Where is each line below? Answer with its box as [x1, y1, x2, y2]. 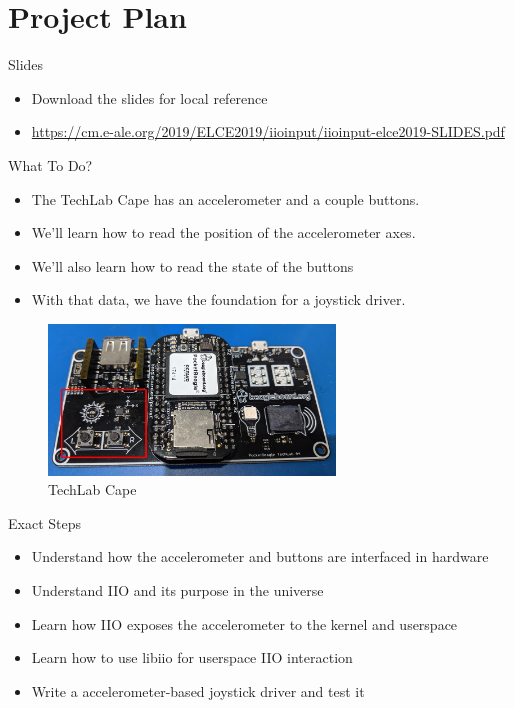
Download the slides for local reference [31, 87, 268, 108]
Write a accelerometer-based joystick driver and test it [31, 680, 365, 701]
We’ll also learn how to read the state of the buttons [31, 255, 354, 276]
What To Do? [8, 154, 93, 175]
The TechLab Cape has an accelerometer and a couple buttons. [31, 188, 420, 209]
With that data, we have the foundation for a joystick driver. [31, 289, 406, 310]
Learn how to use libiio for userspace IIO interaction [31, 647, 353, 668]
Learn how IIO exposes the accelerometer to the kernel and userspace [31, 613, 458, 634]
